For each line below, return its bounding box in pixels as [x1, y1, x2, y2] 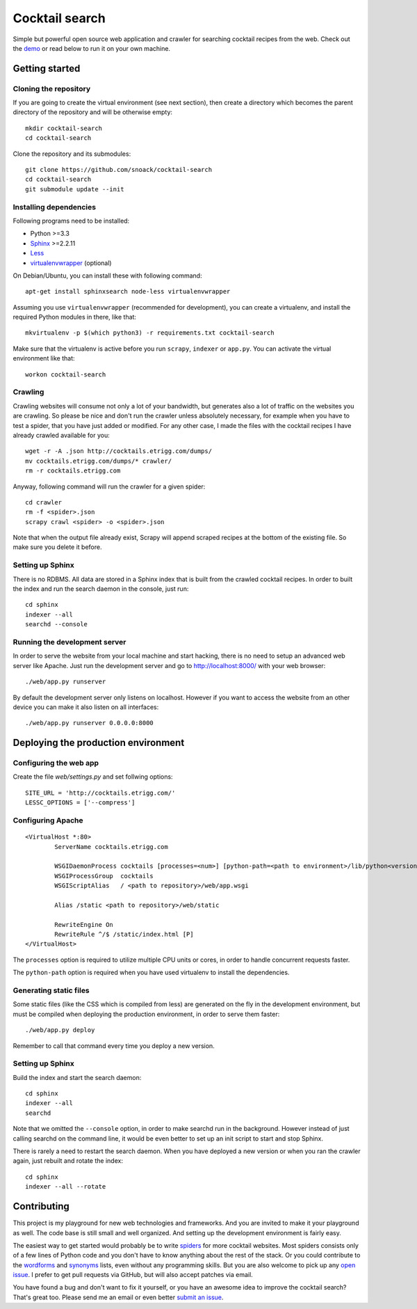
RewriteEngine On [54, 921, 114, 928]
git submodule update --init [25, 185, 124, 193]
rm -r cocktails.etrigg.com [25, 467, 121, 475]
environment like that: [13, 354, 75, 363]
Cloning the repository [13, 84, 90, 93]
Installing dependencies [13, 202, 97, 212]
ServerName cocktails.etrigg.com [54, 843, 168, 850]
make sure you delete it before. [13, 543, 102, 551]
